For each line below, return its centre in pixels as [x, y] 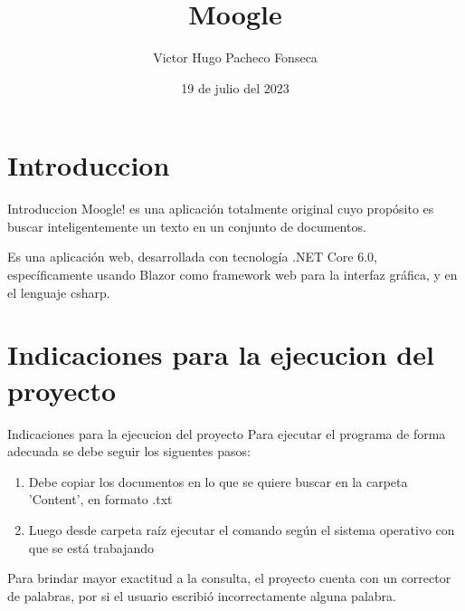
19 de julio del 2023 [235, 87]
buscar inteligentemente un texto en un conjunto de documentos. [187, 226]
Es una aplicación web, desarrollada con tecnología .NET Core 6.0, [192, 257]
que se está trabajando [91, 547]
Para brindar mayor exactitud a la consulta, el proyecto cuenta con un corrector [229, 578]
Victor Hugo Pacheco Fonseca [235, 57]
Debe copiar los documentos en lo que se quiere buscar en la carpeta [218, 481]
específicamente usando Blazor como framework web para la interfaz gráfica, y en [232, 275]
